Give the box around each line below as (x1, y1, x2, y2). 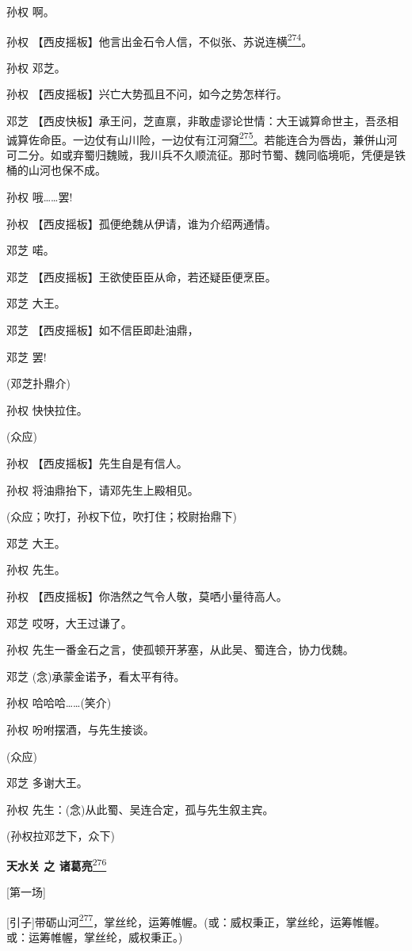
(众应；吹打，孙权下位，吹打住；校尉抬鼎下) (6, 508, 237, 525)
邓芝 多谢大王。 (6, 774, 88, 791)
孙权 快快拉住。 (6, 401, 88, 418)
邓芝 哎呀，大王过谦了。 (6, 614, 132, 631)
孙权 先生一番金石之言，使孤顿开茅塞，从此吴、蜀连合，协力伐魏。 (6, 641, 354, 658)
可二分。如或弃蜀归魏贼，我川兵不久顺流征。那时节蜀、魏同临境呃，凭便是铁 (6, 146, 406, 162)
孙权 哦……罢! (6, 189, 73, 205)
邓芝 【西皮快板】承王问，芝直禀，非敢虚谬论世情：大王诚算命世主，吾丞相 (6, 113, 399, 129)
